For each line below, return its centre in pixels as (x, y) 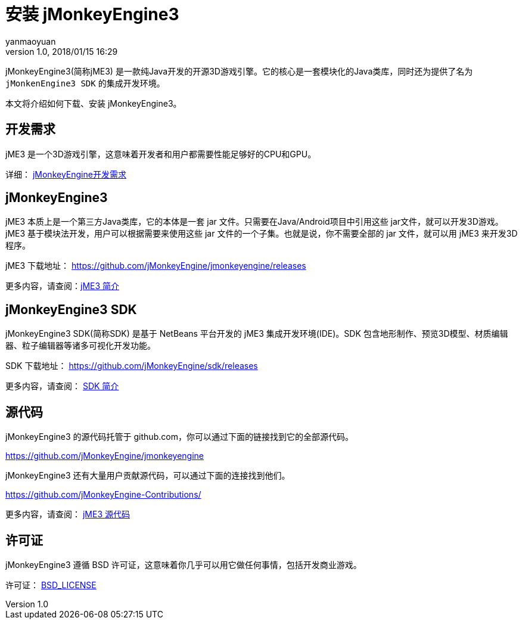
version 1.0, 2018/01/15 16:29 (62, 51)
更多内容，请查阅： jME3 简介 (63, 286)
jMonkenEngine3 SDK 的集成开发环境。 (85, 83)
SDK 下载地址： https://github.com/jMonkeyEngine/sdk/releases (132, 366)
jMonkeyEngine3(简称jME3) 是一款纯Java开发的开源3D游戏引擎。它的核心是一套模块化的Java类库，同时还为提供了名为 (239, 71)
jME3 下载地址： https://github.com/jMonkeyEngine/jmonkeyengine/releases (156, 266)
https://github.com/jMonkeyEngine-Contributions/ (103, 495)
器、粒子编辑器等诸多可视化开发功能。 (80, 346)
